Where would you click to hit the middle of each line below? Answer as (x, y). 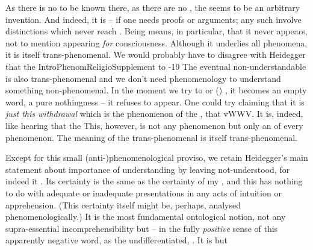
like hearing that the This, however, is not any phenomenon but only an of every (154, 125)
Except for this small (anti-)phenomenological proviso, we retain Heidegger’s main (157, 158)
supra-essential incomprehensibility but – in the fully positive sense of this (142, 228)
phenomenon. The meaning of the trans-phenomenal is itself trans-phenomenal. (151, 137)
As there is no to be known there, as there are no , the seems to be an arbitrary (153, 7)
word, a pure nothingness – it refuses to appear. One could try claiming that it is (155, 102)
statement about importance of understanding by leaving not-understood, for (148, 169)
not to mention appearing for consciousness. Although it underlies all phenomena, (156, 42)
